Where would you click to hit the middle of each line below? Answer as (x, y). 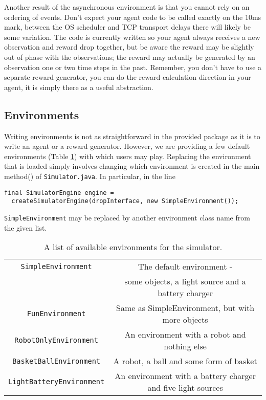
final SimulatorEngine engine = (59, 193)
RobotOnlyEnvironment (56, 340)
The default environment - (185, 266)
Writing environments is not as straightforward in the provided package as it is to (132, 136)
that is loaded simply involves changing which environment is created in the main (132, 166)
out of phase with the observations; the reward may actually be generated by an (130, 57)
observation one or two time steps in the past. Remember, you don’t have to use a (133, 67)
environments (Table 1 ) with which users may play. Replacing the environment (128, 156)
